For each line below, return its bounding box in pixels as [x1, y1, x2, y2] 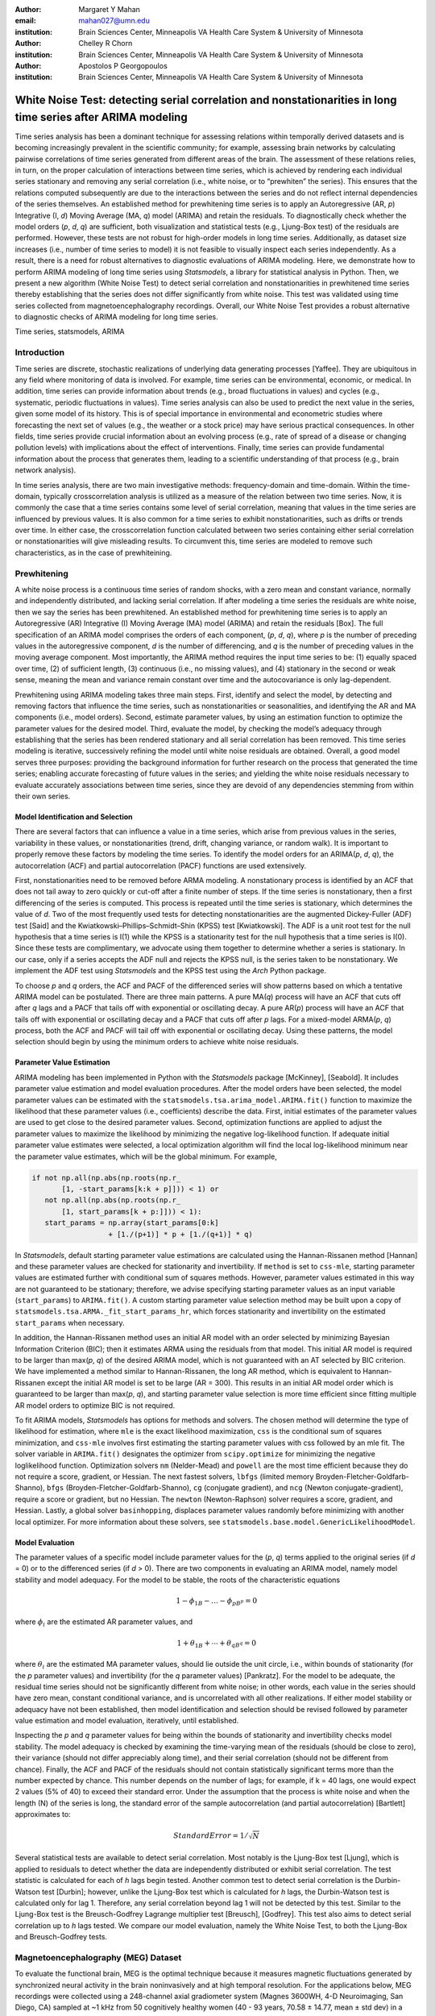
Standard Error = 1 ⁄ [173, 1831, 247, 1840]
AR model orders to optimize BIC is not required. [14, 1400, 176, 1410]
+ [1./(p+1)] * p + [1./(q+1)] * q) [108, 1230, 253, 1239]
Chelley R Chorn [78, 39, 133, 48]
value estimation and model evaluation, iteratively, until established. [14, 1716, 239, 1726]
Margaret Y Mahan [78, 5, 141, 14]
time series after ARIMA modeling [14, 110, 188, 124]
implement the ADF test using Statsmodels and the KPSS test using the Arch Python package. [14, 966, 326, 976]
